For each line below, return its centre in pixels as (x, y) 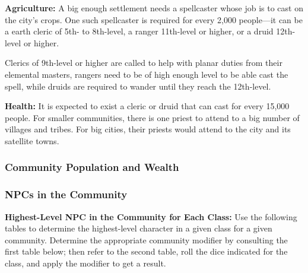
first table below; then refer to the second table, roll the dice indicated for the (146, 251)
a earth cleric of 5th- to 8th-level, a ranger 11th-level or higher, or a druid (139, 31)
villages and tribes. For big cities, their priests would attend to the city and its (148, 129)
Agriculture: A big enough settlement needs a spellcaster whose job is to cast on (154, 8)
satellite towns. (32, 140)
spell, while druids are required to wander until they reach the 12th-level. (138, 86)
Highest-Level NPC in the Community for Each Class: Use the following (151, 216)
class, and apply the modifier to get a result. (85, 263)
